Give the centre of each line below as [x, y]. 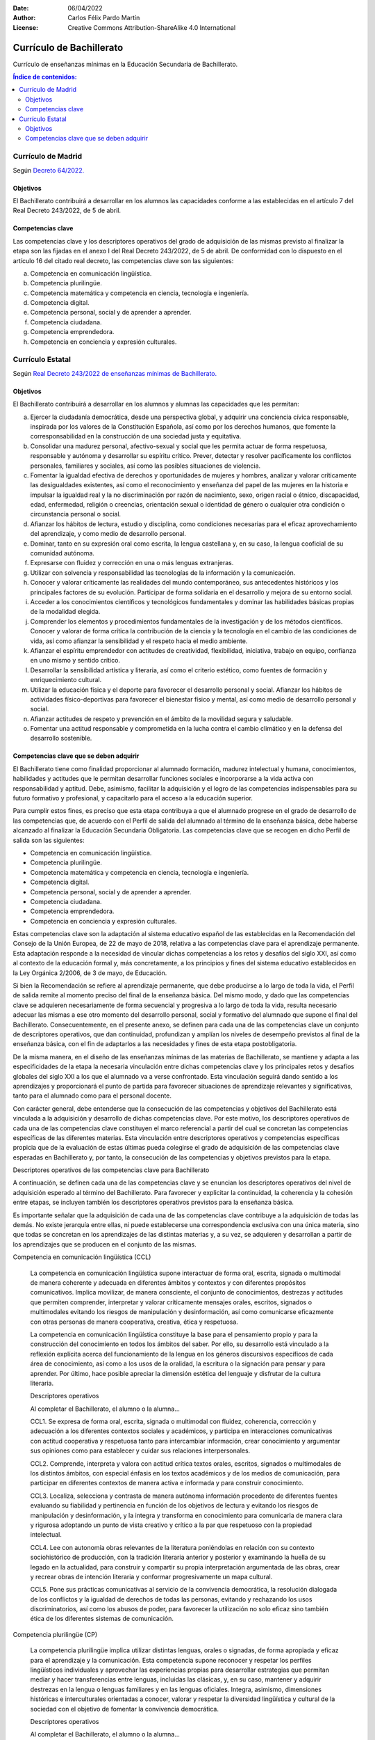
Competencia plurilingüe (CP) [55, 1634]
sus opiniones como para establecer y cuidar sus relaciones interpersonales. [140, 1450]
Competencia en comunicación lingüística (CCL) [82, 1257]
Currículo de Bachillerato [68, 48]
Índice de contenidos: [45, 77]
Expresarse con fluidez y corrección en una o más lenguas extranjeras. [132, 563]
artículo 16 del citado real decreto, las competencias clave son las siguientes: [123, 260]
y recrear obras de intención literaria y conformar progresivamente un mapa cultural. [151, 1576]
